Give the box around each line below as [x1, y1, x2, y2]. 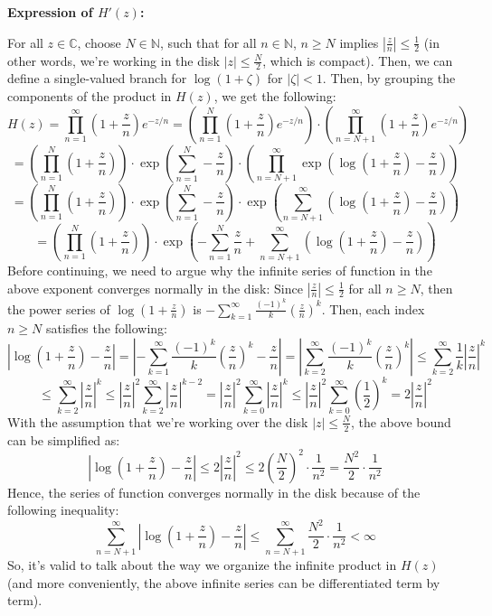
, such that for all [159, 33, 257, 51]
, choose [77, 33, 121, 51]
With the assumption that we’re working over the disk [7, 412, 308, 431]
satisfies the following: [45, 319, 167, 338]
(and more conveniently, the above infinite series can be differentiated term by [7, 573, 440, 592]
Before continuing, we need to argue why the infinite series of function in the [7, 261, 432, 280]
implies [339, 33, 379, 51]
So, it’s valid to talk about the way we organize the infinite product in [7, 555, 397, 574]
